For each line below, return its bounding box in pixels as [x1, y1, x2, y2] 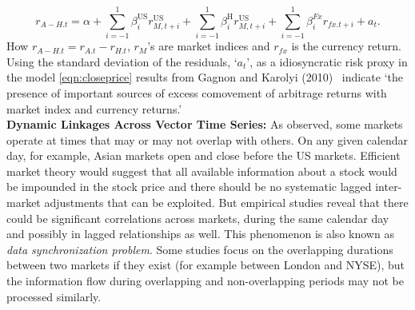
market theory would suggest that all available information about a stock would [6, 162, 397, 179]
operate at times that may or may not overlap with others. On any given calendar [6, 131, 408, 148]
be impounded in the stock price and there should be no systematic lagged [6, 178, 372, 195]
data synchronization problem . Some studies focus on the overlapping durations [6, 240, 393, 257]
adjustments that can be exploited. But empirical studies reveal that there [44, 194, 409, 211]
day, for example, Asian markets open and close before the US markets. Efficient [6, 147, 401, 164]
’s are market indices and [147, 38, 270, 54]
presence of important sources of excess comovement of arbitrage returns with [6, 84, 387, 101]
